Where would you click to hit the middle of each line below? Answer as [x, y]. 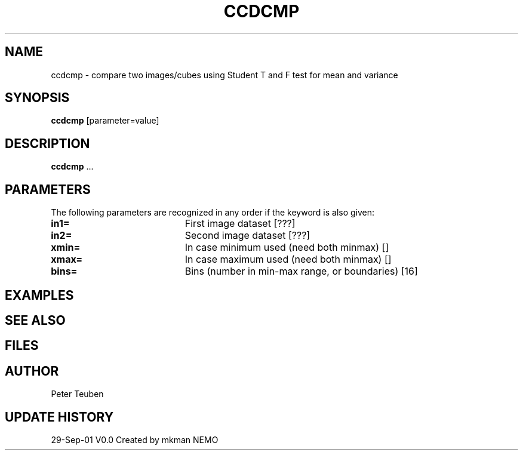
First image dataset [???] [240, 224]
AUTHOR [32, 371]
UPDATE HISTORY [59, 417]
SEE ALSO [35, 320]
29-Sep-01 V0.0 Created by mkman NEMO [135, 440]
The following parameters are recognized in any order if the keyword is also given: [213, 213]
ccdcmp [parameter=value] [105, 121]
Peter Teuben [77, 394]
